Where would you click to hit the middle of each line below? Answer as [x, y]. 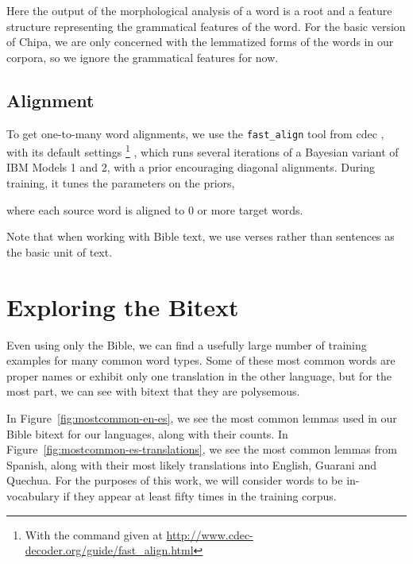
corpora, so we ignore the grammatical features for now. [143, 57]
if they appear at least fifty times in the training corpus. [200, 495]
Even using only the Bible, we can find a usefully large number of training [187, 344]
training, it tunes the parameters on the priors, [121, 183]
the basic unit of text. [60, 251]
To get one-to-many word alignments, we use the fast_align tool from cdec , [195, 133]
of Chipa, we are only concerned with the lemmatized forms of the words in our [200, 42]
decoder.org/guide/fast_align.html [109, 550]
